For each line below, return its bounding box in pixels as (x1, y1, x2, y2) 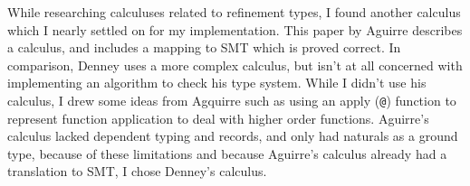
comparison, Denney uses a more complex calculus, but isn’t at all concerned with (7, 55, 463, 74)
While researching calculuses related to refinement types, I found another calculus (7, 3, 461, 21)
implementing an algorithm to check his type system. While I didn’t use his (7, 73, 427, 92)
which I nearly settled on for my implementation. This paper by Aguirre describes (7, 20, 463, 39)
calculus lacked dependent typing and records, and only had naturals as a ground (7, 126, 458, 145)
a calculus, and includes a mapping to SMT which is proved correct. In (7, 38, 401, 57)
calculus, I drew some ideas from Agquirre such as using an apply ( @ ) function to (7, 90, 456, 109)
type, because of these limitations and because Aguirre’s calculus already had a (7, 144, 447, 163)
